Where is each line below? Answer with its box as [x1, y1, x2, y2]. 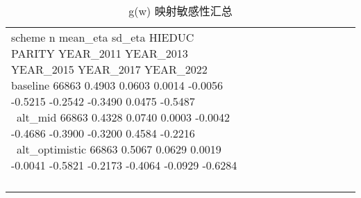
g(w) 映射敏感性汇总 [128, 3, 233, 19]
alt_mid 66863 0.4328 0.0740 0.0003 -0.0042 [17, 109, 230, 125]
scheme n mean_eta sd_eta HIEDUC [11, 29, 194, 45]
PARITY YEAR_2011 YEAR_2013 [11, 45, 188, 61]
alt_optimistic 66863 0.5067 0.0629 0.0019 [17, 141, 221, 157]
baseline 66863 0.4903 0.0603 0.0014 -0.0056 [11, 77, 223, 93]
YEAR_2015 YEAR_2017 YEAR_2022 [11, 61, 208, 77]
